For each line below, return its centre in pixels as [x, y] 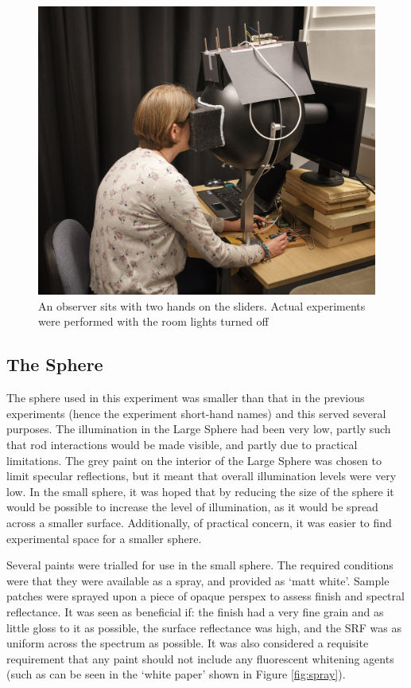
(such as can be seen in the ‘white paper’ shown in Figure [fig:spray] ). [176, 674]
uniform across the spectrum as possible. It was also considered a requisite [188, 643]
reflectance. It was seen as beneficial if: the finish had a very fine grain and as [195, 612]
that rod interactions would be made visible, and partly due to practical [182, 445]
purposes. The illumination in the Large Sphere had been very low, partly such [199, 429]
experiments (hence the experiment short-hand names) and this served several [196, 413]
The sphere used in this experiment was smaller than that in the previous [186, 398]
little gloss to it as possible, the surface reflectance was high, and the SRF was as [204, 627]
